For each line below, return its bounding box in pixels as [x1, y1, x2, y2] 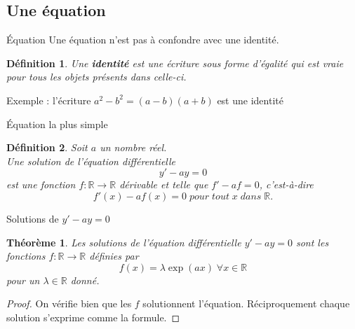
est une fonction [6, 177, 76, 192]
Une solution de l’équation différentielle [6, 153, 176, 168]
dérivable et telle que [119, 177, 208, 192]
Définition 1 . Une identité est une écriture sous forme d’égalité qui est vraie [6, 55, 344, 70]
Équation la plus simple [6, 116, 108, 131]
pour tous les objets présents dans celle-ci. [6, 69, 187, 84]
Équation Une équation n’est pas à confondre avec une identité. [6, 32, 279, 47]
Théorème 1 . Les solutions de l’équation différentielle [6, 234, 241, 249]
